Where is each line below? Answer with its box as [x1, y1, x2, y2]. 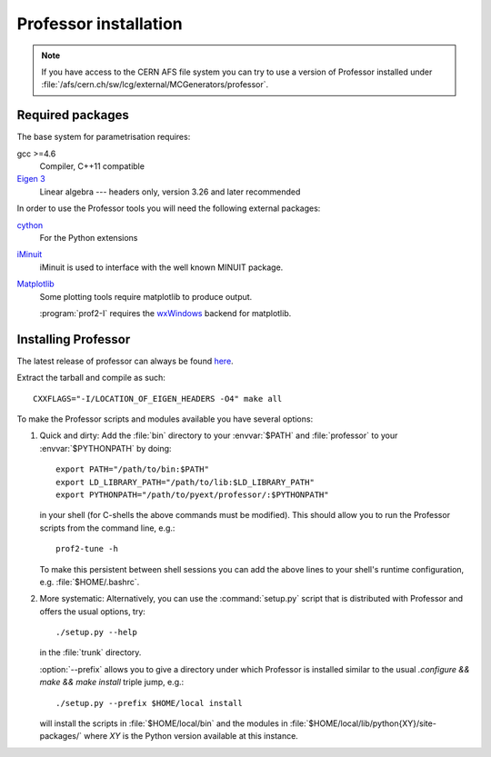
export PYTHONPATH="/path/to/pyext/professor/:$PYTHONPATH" [55, 489, 329, 500]
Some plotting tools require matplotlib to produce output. [39, 291, 253, 302]
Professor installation [16, 14, 184, 34]
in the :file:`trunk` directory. [39, 647, 142, 658]
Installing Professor [16, 332, 131, 347]
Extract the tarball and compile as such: [16, 373, 165, 383]
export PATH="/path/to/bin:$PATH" [55, 464, 209, 474]
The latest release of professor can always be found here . [16, 355, 234, 366]
